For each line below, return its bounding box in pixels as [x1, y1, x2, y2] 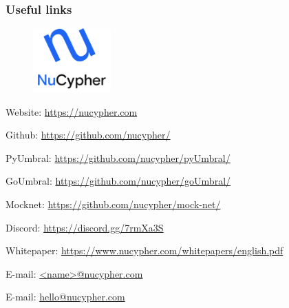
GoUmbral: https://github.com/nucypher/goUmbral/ [6, 174, 231, 188]
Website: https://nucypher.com [6, 104, 138, 119]
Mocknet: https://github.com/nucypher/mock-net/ [6, 197, 221, 212]
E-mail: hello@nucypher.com [6, 289, 125, 304]
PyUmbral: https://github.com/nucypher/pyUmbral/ [6, 150, 231, 165]
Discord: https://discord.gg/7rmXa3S [6, 220, 164, 234]
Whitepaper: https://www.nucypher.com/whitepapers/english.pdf [6, 243, 283, 258]
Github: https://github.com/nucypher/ [6, 127, 171, 142]
